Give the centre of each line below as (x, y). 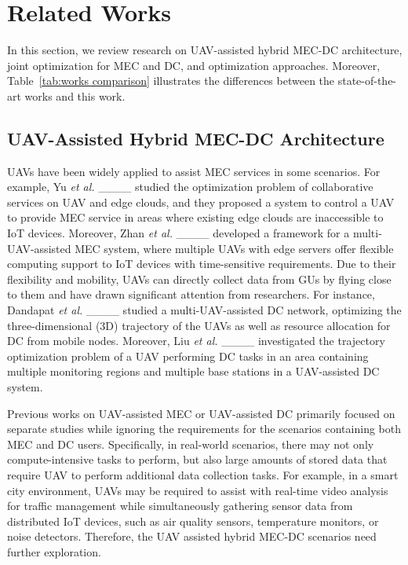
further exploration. (54, 551)
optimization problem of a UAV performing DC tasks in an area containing (188, 356)
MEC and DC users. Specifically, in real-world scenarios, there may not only (191, 444)
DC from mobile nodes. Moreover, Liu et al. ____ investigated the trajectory (196, 341)
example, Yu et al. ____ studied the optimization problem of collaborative (190, 187)
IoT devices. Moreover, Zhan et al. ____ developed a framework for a (178, 233)
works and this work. (75, 95)
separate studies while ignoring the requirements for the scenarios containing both (204, 429)
